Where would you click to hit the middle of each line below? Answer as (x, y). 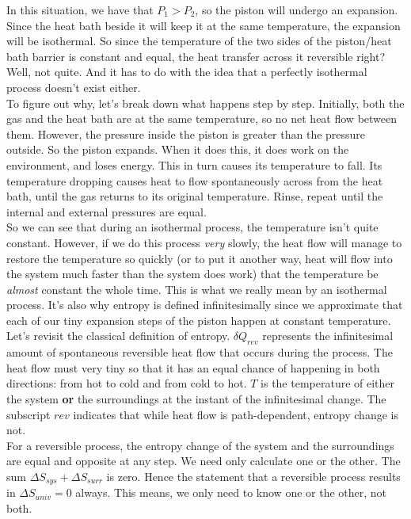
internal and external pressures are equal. (107, 211)
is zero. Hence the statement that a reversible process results (253, 477)
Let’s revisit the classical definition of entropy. (118, 336)
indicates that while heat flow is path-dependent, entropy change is (236, 414)
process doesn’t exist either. (74, 87)
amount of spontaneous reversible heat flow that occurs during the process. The (200, 352)
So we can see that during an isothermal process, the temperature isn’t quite (192, 227)
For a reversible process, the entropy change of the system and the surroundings (200, 445)
